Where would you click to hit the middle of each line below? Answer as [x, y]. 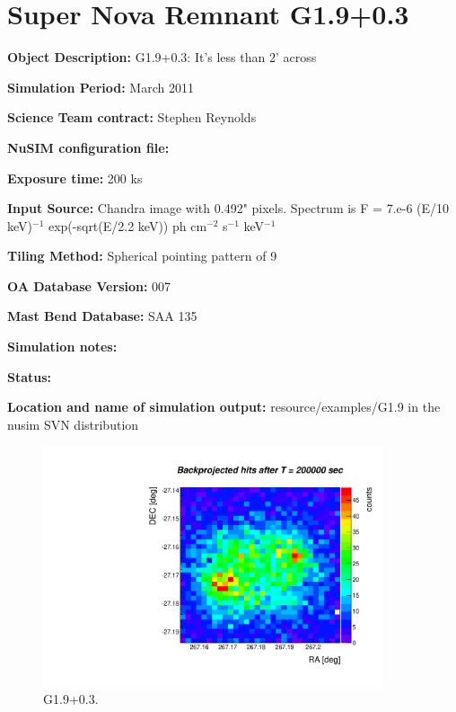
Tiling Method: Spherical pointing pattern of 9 [142, 256]
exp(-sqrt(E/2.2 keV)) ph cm [127, 225]
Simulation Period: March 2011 [101, 87]
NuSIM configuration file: [88, 147]
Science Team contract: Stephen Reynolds [132, 117]
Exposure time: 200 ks [75, 178]
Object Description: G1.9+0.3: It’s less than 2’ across [162, 57]
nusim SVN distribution [73, 424]
